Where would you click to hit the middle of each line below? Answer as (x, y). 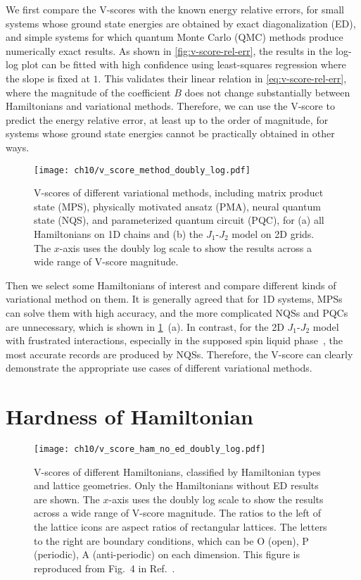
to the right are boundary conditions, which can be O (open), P (171, 540)
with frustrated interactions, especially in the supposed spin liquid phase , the (175, 340)
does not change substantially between (267, 92)
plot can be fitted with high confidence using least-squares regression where (184, 64)
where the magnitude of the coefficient (88, 92)
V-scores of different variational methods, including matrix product (179, 193)
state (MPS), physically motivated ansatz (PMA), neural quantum (177, 206)
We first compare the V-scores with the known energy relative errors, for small (175, 9)
